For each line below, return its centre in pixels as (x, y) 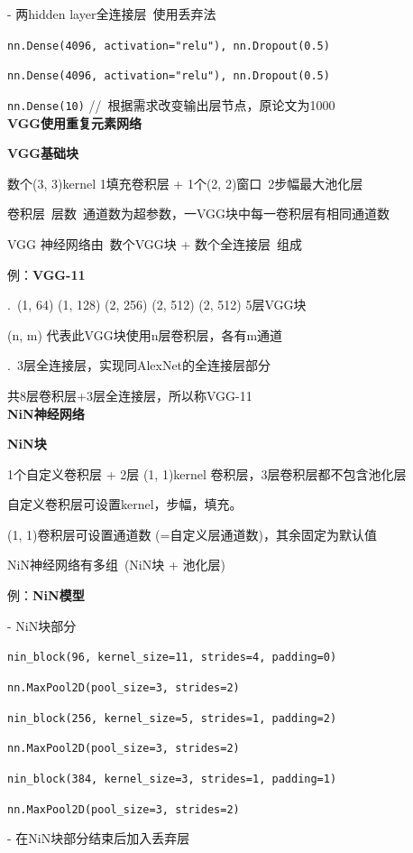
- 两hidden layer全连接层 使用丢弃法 (112, 14)
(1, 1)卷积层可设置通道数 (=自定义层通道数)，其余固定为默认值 (192, 534)
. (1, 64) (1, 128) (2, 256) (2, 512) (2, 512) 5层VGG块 (157, 305)
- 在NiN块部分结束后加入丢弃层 (99, 838)
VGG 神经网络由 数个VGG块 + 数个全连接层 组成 (155, 243)
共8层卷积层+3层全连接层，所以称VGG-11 (130, 395)
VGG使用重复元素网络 (75, 122)
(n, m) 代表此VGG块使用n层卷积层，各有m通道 (145, 334)
